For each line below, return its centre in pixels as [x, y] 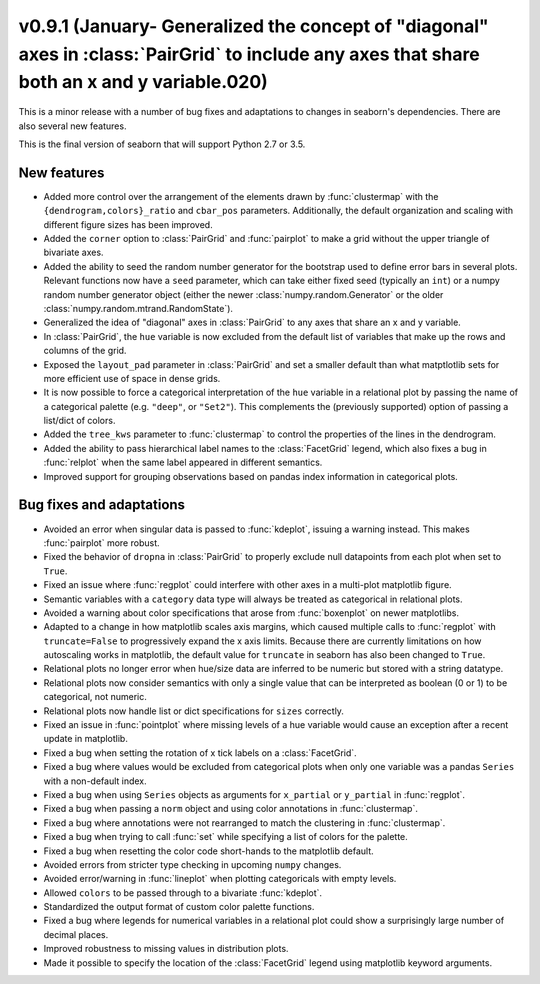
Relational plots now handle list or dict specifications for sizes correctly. [194, 711]
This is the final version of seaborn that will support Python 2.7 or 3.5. [162, 144]
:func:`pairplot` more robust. [101, 542]
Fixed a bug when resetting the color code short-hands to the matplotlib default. [208, 851]
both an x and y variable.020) [143, 82]
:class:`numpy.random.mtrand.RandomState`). [138, 308]
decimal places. [76, 934]
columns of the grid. [85, 351]
